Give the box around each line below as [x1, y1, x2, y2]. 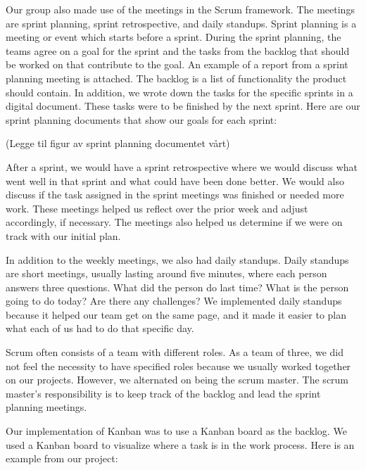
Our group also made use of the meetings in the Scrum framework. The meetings [6, 2, 355, 16]
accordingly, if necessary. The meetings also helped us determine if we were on [6, 215, 343, 229]
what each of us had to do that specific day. [6, 321, 194, 336]
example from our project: [6, 451, 118, 466]
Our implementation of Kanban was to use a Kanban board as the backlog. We [6, 424, 347, 438]
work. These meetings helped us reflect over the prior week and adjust [6, 201, 308, 215]
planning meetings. [6, 400, 87, 414]
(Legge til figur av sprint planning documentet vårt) [6, 136, 230, 151]
